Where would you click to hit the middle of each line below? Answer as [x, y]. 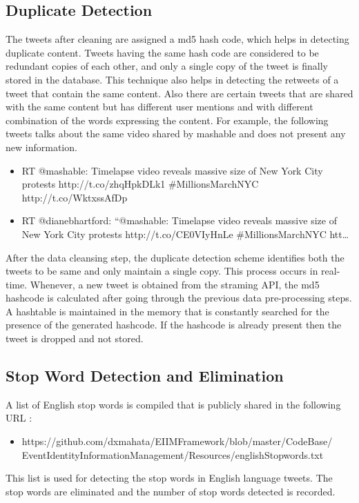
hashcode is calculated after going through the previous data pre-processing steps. [179, 298]
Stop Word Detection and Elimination [145, 376]
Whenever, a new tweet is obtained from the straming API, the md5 [175, 284]
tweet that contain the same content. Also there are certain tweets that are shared [179, 93]
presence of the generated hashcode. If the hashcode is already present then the [174, 325]
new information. [41, 147]
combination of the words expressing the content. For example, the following [167, 120]
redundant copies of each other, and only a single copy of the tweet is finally [167, 66]
